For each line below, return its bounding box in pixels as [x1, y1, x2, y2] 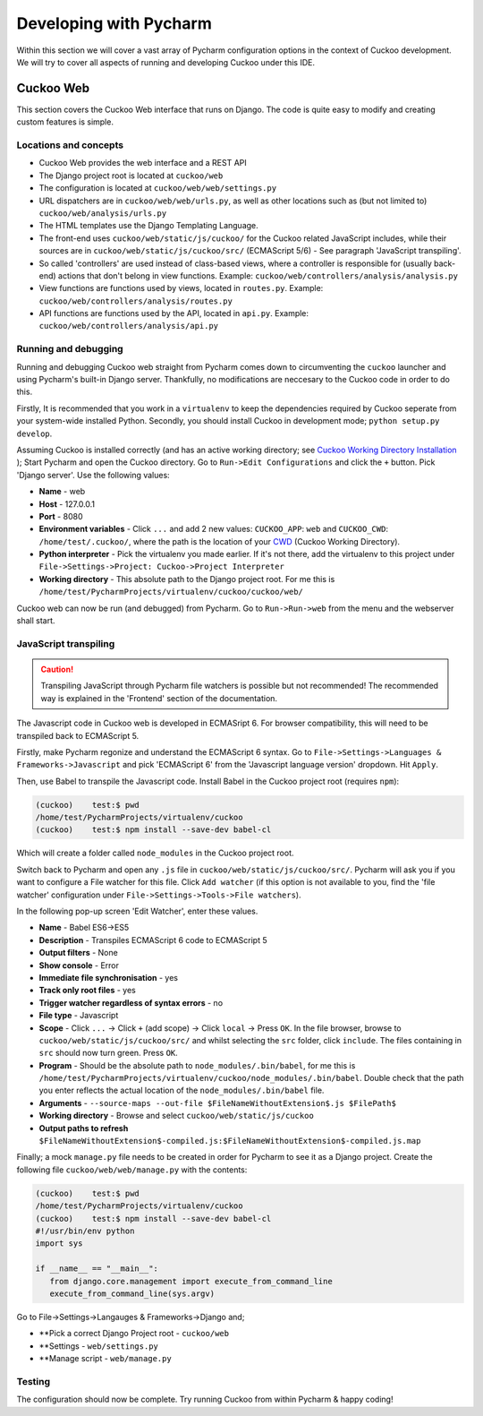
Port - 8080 [38, 511, 83, 521]
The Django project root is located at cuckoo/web [38, 170, 224, 181]
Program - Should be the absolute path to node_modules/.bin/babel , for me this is [38, 1060, 356, 1070]
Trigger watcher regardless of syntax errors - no [38, 997, 224, 1008]
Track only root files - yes [38, 985, 136, 996]
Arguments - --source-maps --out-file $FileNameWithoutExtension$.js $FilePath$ [38, 1097, 397, 1108]
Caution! [40, 664, 74, 674]
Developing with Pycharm [16, 13, 212, 33]
